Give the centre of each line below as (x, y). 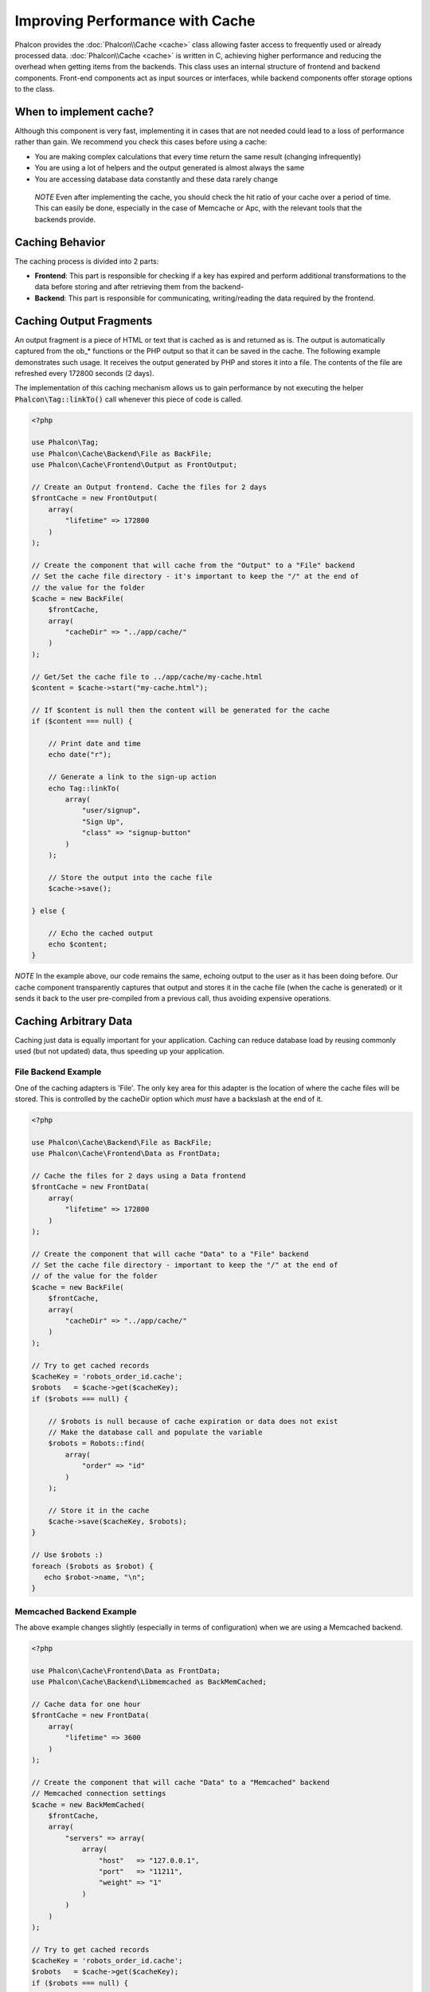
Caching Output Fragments (84, 321)
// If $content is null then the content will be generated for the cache (181, 710)
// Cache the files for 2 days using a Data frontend (139, 1176)
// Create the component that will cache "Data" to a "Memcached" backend (181, 1782)
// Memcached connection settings (99, 1794)
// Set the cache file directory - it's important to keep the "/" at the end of (195, 576)
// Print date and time (94, 744)
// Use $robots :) (67, 1555)
